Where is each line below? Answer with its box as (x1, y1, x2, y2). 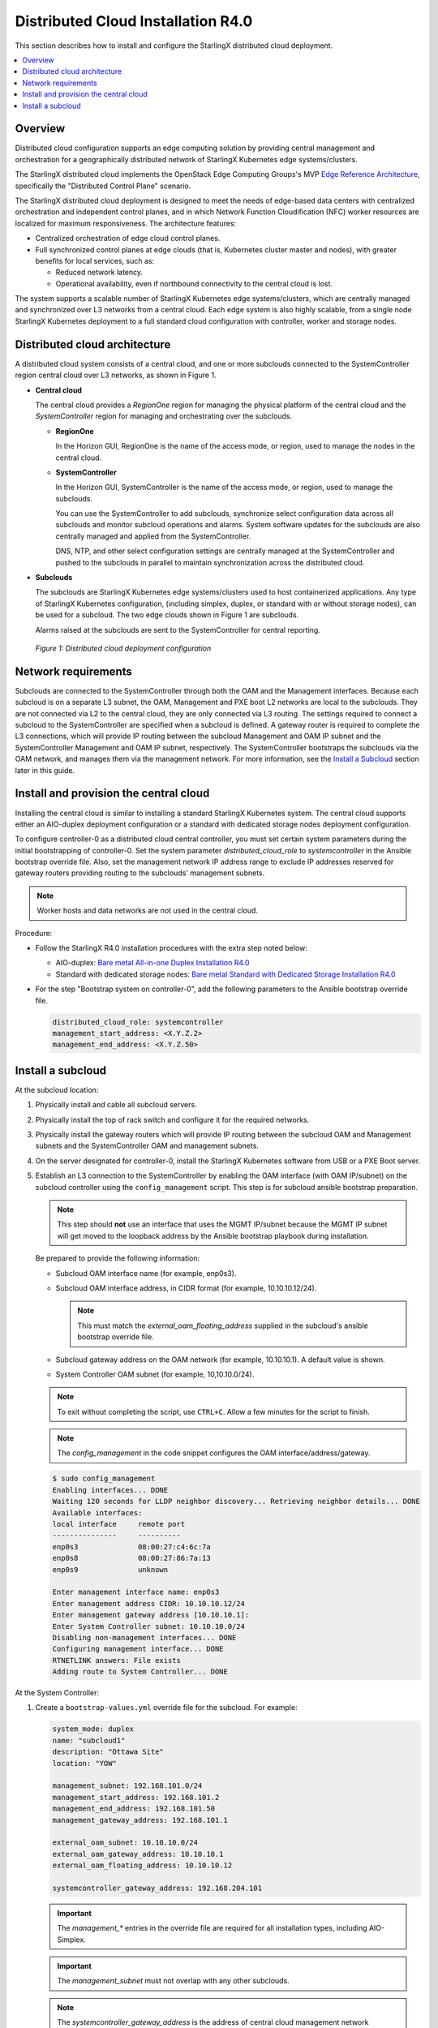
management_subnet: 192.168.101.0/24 (52, 1781, 203, 1790)
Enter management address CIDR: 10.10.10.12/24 (52, 1599, 245, 1608)
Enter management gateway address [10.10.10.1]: (52, 1610, 250, 1620)
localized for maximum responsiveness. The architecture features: (15, 218, 237, 228)
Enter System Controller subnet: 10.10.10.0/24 (52, 1622, 245, 1631)
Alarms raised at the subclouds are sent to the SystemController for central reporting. (35, 625, 320, 634)
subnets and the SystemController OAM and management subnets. (35, 1141, 260, 1151)
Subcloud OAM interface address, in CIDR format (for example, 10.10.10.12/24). (55, 1283, 317, 1293)
